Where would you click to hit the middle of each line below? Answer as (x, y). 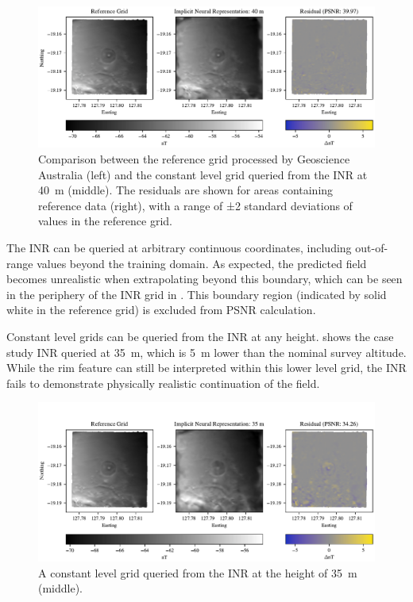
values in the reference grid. (105, 221)
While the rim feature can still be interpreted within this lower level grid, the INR (206, 368)
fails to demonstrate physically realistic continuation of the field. (163, 383)
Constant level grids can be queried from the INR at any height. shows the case (200, 336)
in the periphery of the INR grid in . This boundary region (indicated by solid (197, 294)
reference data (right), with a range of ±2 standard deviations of (195, 205)
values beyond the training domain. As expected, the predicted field (202, 263)
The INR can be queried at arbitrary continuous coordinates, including (179, 248)
